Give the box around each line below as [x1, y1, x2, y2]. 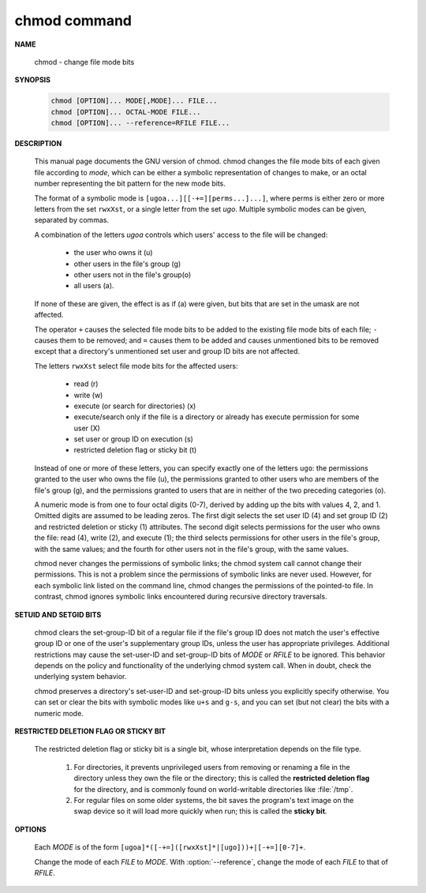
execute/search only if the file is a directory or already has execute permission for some [73, 412, 360, 422]
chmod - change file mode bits [34, 57, 135, 66]
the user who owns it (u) [73, 248, 153, 257]
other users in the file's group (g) [73, 259, 181, 268]
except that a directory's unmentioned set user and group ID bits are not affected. [34, 347, 300, 356]
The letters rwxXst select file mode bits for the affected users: [34, 361, 238, 370]
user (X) [73, 423, 100, 433]
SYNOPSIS [14, 75, 51, 84]
